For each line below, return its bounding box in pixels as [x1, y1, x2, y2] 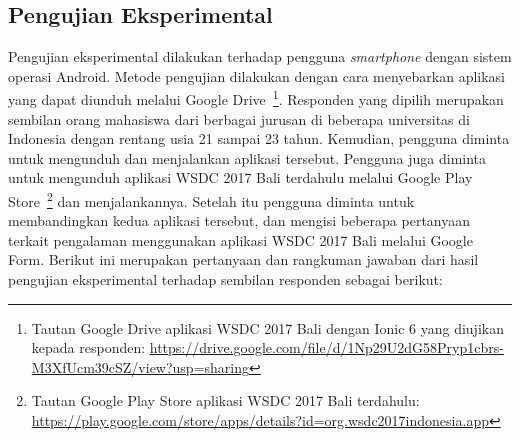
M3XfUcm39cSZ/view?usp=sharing [31, 356, 250, 377]
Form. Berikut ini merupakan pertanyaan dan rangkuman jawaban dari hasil [8, 249, 479, 270]
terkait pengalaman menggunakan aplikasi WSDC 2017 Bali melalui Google [8, 229, 473, 250]
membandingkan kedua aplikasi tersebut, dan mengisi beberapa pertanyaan [8, 210, 471, 231]
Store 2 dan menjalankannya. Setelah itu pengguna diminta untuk [8, 188, 415, 211]
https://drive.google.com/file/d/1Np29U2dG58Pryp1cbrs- [149, 337, 504, 358]
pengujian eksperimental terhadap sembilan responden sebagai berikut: [8, 269, 443, 290]
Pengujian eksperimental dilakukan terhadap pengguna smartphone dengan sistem [8, 46, 512, 67]
